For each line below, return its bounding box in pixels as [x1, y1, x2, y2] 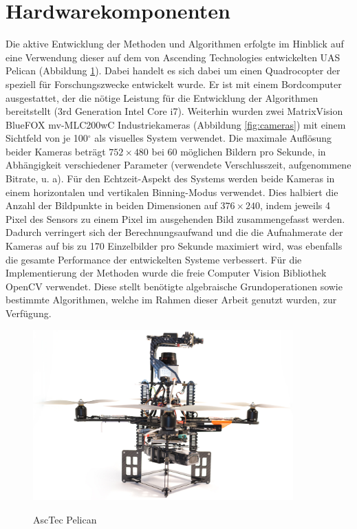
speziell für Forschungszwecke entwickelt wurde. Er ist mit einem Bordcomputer [6, 76, 342, 91]
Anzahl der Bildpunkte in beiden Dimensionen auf [6, 198, 217, 213]
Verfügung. [6, 306, 52, 320]
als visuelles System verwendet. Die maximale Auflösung [94, 131, 332, 145]
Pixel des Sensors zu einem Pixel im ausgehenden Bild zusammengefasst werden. [6, 211, 345, 226]
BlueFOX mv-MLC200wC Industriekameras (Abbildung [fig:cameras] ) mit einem [6, 117, 346, 131]
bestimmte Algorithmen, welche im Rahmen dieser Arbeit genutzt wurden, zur [6, 292, 337, 307]
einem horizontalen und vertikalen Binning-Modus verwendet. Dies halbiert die [6, 184, 338, 199]
